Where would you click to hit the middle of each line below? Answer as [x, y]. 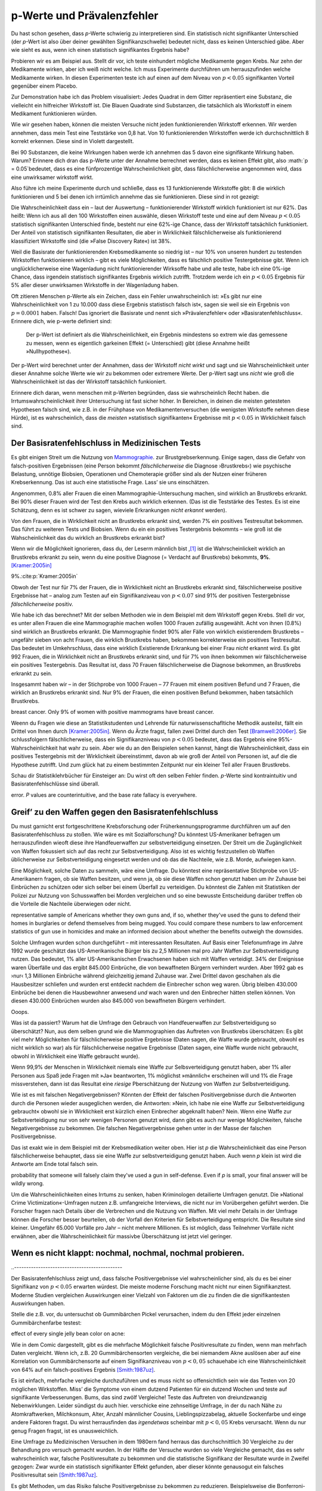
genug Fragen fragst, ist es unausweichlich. [65, 1431]
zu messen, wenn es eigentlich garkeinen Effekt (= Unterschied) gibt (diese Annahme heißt [138, 343]
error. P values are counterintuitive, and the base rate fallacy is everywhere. [104, 795]
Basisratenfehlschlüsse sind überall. [55, 784]
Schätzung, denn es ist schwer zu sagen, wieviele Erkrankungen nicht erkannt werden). [119, 510]
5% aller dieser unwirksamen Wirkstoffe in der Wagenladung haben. [95, 285]
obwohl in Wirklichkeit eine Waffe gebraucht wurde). [75, 1056]
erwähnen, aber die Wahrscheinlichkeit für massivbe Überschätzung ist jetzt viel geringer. [122, 1236]
